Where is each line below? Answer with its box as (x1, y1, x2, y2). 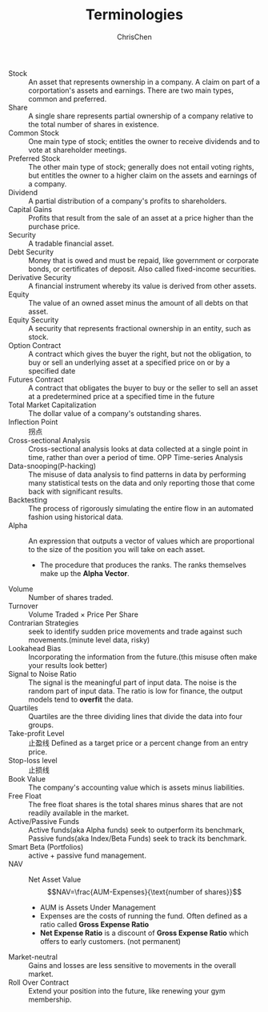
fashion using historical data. (28, 512, 124, 522)
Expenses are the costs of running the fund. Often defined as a (39, 910, 248, 921)
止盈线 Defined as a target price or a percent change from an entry (28, 738, 249, 747)
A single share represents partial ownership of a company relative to (28, 110, 254, 121)
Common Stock (8, 128, 60, 138)
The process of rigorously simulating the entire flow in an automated (28, 503, 254, 513)
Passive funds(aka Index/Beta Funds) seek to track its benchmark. (28, 834, 247, 843)
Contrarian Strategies (8, 618, 79, 627)
